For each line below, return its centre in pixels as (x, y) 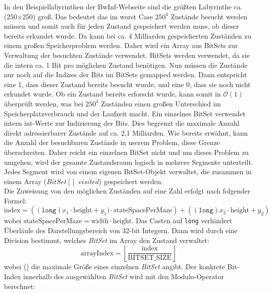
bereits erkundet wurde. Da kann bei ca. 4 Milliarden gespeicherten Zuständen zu (128, 35)
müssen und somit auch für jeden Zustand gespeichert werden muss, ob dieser (122, 26)
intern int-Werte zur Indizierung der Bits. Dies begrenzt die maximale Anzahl (122, 123)
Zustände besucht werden (209, 16)
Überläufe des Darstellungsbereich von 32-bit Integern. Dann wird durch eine (121, 230)
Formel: (16, 200)
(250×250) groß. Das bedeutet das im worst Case (79, 16)
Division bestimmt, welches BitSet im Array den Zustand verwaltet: (107, 240)
